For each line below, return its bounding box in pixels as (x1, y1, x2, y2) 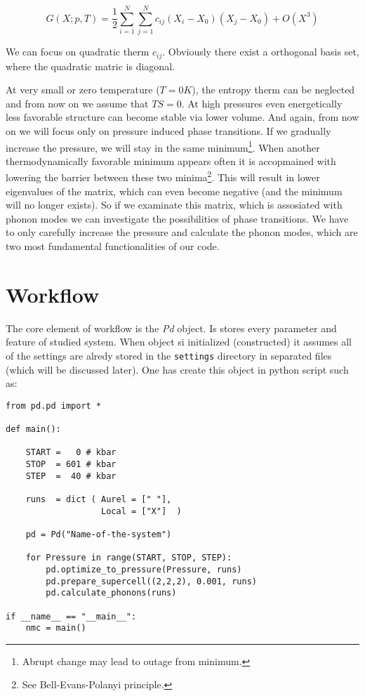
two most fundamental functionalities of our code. (6, 239, 220, 254)
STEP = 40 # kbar (25, 471, 117, 481)
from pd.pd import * (6, 400, 102, 411)
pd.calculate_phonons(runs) (46, 588, 177, 598)
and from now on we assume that (6, 96, 149, 110)
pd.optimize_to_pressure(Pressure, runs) (46, 564, 242, 574)
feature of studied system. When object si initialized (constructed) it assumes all (6, 334, 352, 349)
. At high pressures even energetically (181, 96, 343, 110)
